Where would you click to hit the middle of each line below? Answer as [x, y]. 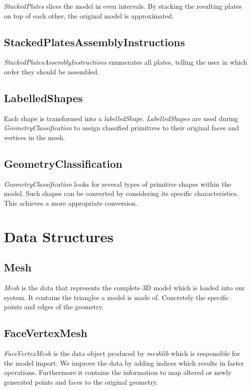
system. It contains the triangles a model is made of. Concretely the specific [117, 297]
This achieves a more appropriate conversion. [71, 203]
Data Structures [59, 236]
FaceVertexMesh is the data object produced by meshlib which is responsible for [122, 353]
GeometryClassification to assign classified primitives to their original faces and [121, 128]
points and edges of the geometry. [54, 307]
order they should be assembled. [52, 71]
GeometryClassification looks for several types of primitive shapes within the [118, 184]
